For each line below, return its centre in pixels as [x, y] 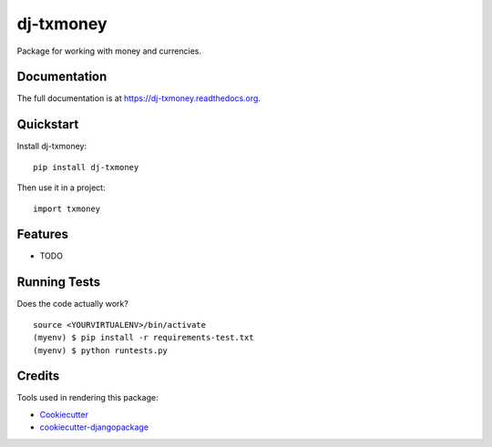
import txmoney [67, 208]
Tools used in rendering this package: [87, 398]
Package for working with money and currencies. [109, 51]
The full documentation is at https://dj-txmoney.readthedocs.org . [139, 98]
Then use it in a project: [61, 188]
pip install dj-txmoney [86, 167]
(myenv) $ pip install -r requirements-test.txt [143, 338]
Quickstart [48, 124]
